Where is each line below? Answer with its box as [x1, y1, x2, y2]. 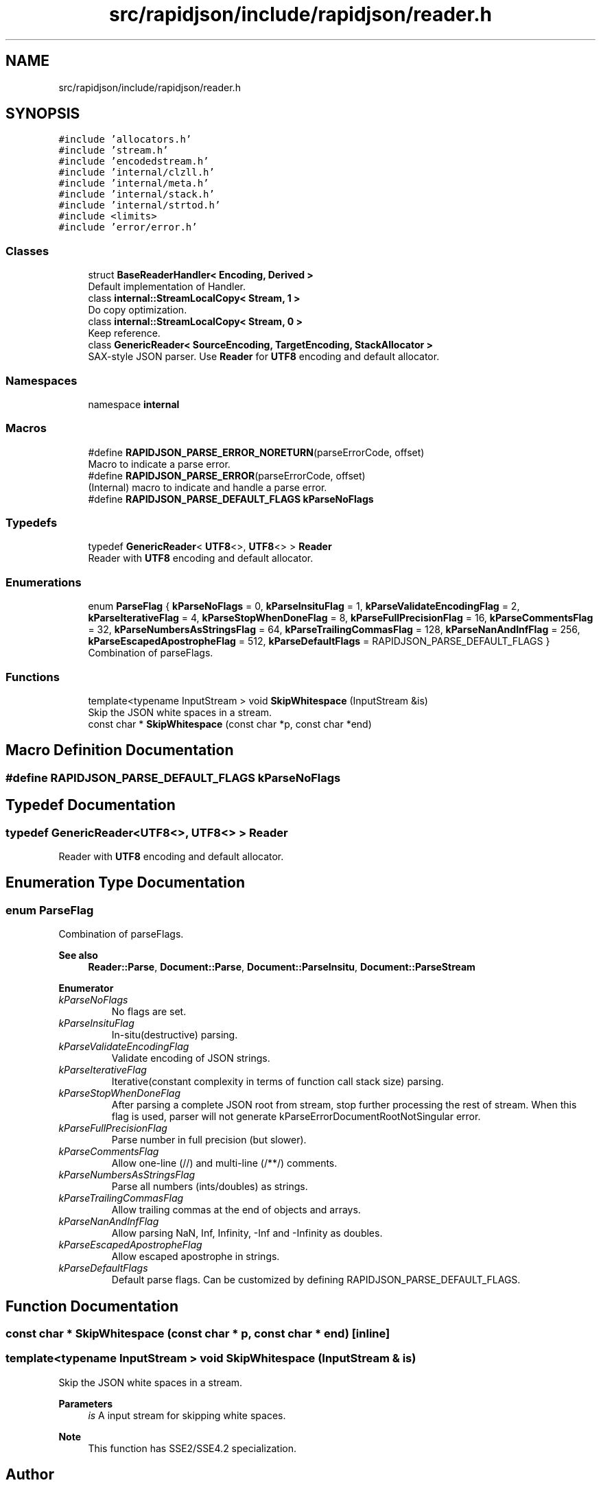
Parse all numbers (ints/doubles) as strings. [111, 1180, 308, 1193]
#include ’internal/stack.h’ [58, 189, 215, 200]
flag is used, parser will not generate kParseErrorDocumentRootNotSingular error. [111, 1110, 481, 1123]
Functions [5, 669, 60, 684]
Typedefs [5, 516, 58, 530]
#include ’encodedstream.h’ [58, 156, 209, 167]
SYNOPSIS [5, 105, 80, 123]
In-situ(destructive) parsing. [111, 1029, 238, 1041]
